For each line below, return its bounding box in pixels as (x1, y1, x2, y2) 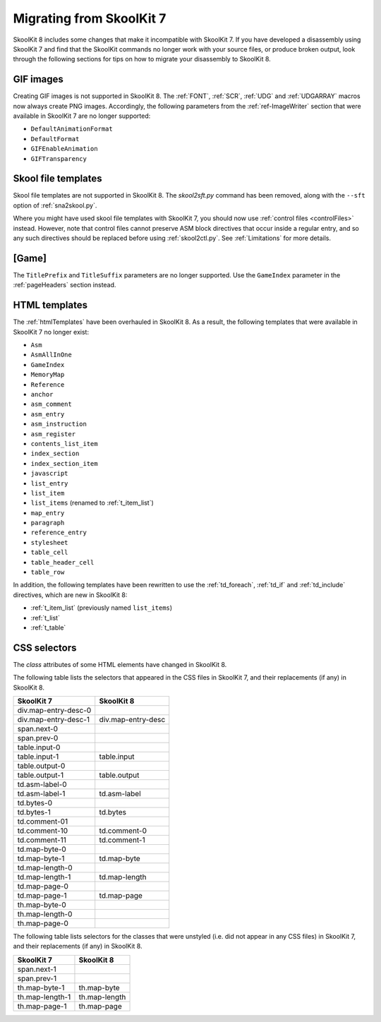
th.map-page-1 (17, 1001, 67, 1011)
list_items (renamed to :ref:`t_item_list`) (30, 498, 155, 507)
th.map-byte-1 (17, 982, 65, 992)
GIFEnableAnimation (30, 145, 98, 153)
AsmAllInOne (30, 351, 72, 359)
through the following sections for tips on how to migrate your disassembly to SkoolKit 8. (13, 55, 271, 64)
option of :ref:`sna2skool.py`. (13, 201, 97, 210)
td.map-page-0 (17, 882, 68, 891)
